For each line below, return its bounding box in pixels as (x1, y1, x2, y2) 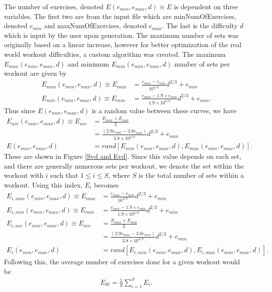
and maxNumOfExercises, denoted (44, 20, 147, 31)
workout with (4, 170, 44, 180)
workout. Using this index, (4, 180, 83, 189)
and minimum (68, 58, 109, 69)
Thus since (4, 105, 36, 115)
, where (108, 170, 130, 180)
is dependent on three (173, 1, 238, 11)
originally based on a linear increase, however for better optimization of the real (4, 39, 241, 50)
